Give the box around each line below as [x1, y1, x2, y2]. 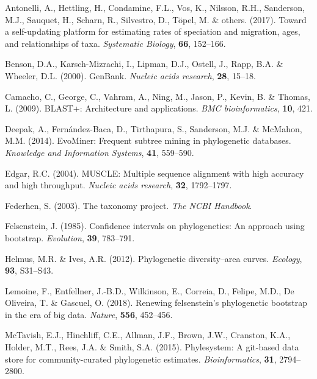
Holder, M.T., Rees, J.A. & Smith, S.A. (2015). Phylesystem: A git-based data [5, 341, 299, 353]
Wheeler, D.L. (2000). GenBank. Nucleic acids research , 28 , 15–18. [5, 69, 256, 82]
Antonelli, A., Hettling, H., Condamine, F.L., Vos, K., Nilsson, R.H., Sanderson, [5, 1, 305, 13]
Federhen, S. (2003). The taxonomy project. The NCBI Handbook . [5, 199, 252, 211]
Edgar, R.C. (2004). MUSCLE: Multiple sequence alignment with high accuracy [5, 166, 304, 179]
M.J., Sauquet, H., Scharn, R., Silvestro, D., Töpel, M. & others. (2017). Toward [5, 13, 307, 26]
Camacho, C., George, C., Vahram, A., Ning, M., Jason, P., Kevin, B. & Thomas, [5, 90, 310, 102]
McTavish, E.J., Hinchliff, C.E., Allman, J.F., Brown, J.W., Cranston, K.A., [5, 328, 291, 341]
